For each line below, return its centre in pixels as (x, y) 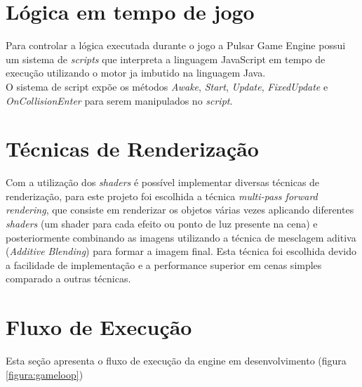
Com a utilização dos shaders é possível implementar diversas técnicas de (163, 182)
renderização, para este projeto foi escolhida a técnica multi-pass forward (162, 196)
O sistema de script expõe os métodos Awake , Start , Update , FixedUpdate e (167, 86)
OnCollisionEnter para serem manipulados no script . (119, 100)
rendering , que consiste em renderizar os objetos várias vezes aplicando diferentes (180, 210)
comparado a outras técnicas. (68, 278)
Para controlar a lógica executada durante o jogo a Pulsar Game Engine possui (176, 45)
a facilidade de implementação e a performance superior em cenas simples (164, 264)
